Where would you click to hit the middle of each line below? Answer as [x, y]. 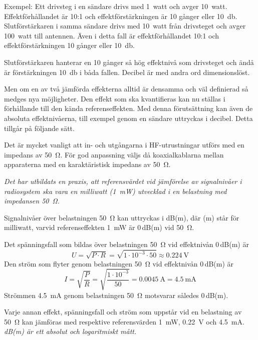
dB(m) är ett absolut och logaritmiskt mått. [70, 331]
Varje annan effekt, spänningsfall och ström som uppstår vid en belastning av [123, 312]
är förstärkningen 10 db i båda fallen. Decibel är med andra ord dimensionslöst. [127, 72]
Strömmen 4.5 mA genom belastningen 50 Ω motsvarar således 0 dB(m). [116, 295]
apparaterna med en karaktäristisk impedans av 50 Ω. [87, 164]
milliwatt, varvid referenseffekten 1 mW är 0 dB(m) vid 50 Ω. [99, 227]
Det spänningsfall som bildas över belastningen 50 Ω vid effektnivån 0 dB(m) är [126, 244]
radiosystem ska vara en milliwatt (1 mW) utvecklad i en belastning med [115, 191]
